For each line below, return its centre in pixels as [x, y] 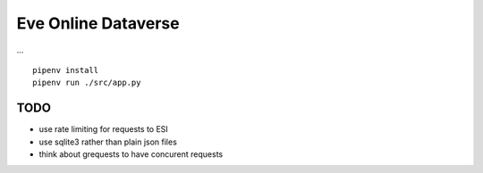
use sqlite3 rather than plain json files [108, 142]
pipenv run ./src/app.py [87, 83]
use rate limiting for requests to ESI [104, 129]
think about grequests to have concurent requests [131, 154]
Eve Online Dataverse [98, 23]
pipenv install [66, 70]
